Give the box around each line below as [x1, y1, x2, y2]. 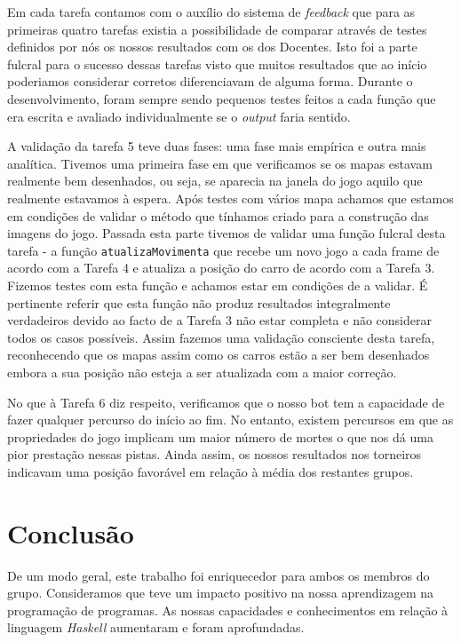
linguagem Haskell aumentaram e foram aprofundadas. [7, 618, 305, 637]
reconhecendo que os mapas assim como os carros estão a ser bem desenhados [7, 345, 430, 364]
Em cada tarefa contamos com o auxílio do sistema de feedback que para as [7, 3, 416, 20]
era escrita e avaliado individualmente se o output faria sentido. [7, 107, 351, 125]
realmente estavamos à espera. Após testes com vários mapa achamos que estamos [7, 188, 454, 207]
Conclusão [7, 514, 134, 551]
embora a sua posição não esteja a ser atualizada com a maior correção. [7, 362, 397, 381]
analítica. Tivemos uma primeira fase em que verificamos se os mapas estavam [7, 154, 433, 172]
